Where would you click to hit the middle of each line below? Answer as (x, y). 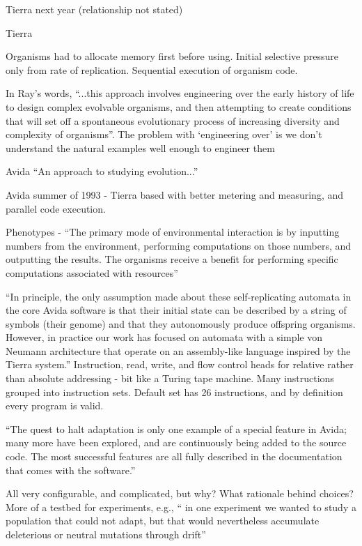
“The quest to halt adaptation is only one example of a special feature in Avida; (176, 429)
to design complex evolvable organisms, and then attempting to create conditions (179, 106)
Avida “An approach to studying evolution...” (102, 171)
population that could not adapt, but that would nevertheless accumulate (163, 521)
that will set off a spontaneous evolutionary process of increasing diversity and (173, 120)
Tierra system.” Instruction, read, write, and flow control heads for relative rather (180, 364)
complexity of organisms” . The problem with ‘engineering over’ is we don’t (164, 134)
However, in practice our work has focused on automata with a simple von (164, 337)
